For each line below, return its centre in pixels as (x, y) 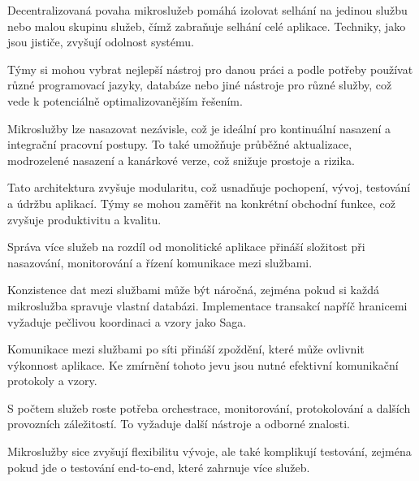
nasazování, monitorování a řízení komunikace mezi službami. (160, 262)
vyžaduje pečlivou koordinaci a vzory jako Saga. (127, 321)
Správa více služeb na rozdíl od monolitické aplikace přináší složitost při (186, 247)
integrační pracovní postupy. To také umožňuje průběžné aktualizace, (180, 144)
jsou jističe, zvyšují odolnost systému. (101, 42)
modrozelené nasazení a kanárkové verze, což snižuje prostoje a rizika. (181, 160)
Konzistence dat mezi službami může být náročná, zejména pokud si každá (193, 290)
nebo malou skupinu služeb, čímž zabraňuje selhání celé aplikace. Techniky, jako (207, 26)
